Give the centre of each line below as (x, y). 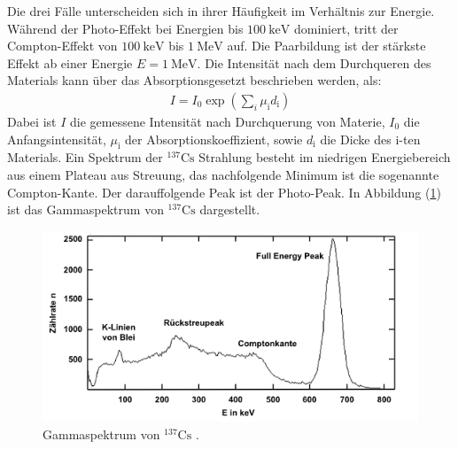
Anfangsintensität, (57, 139)
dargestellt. (230, 209)
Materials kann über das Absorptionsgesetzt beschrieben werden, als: (194, 80)
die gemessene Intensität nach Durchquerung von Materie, (228, 121)
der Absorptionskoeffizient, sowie (214, 139)
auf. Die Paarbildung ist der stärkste (326, 46)
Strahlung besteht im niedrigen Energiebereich (325, 157)
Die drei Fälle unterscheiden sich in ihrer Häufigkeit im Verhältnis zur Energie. (221, 11)
